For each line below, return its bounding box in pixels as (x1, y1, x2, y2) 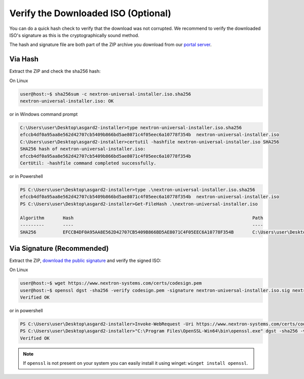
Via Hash (9, 55, 39, 63)
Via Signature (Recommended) (9, 244, 109, 253)
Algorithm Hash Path (20, 215, 263, 221)
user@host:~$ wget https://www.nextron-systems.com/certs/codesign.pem (20, 280, 202, 286)
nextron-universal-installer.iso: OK (20, 98, 114, 104)
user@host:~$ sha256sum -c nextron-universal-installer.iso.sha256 (20, 91, 192, 97)
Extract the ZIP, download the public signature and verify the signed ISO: (9, 257, 162, 263)
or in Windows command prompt (9, 111, 78, 117)
